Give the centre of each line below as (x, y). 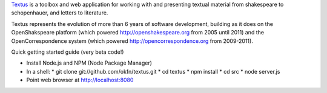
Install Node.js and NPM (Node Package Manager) (89, 63)
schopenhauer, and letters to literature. (60, 13)
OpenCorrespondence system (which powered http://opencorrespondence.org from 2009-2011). (132, 41)
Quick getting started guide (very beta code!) (68, 52)
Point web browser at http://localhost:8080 (80, 80)
